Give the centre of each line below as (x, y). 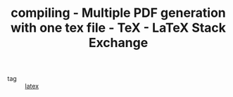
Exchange (118, 43)
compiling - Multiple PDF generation (118, 13)
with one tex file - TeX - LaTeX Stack (118, 28)
